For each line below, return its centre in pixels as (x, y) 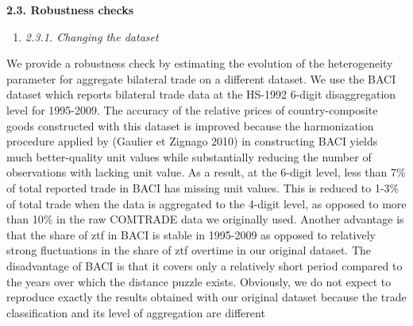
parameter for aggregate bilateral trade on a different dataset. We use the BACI (201, 78)
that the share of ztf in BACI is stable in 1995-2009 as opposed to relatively (191, 234)
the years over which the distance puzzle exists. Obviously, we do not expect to (199, 281)
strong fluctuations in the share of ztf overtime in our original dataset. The (189, 250)
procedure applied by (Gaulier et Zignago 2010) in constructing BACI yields (192, 141)
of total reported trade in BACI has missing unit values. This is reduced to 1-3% (203, 187)
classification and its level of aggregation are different (136, 312)
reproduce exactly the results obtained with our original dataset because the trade (206, 297)
